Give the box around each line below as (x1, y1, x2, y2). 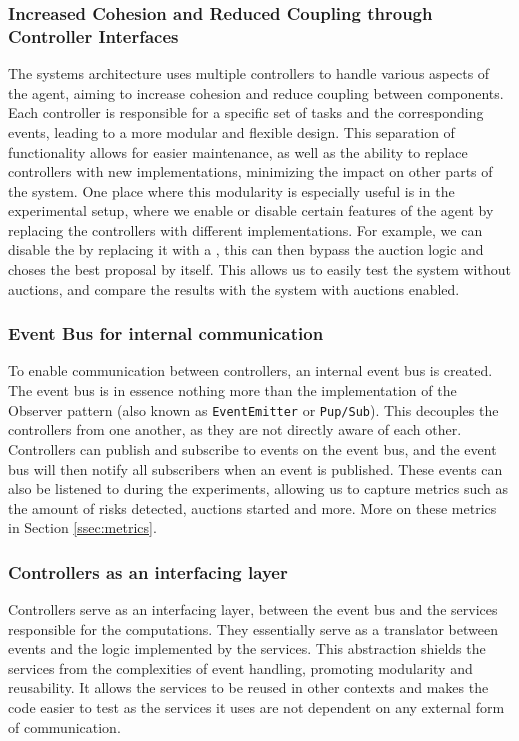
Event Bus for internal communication (8, 321, 324, 346)
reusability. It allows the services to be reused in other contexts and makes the (8, 677, 489, 698)
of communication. (8, 716, 121, 737)
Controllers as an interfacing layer (8, 559, 288, 584)
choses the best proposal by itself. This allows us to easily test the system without (8, 259, 511, 280)
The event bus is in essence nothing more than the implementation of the (8, 380, 457, 401)
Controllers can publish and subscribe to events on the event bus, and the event (8, 438, 497, 459)
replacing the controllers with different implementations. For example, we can (8, 219, 483, 240)
